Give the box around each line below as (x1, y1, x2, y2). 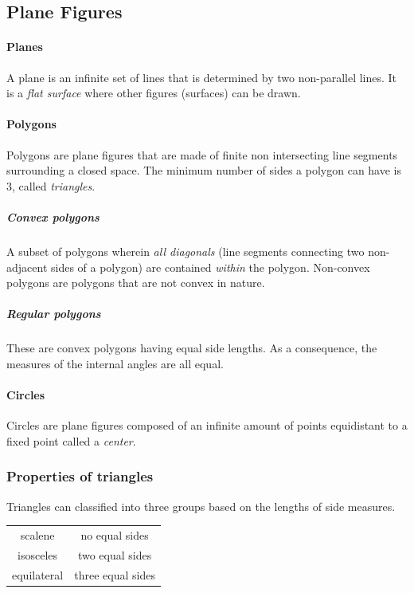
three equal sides (74, 566, 155, 583)
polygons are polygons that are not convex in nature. (6, 274, 265, 291)
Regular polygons (6, 305, 101, 322)
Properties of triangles (6, 466, 154, 486)
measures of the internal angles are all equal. (6, 355, 224, 371)
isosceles (18, 546, 58, 563)
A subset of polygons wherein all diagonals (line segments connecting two (6, 242, 365, 259)
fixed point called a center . (6, 432, 136, 449)
